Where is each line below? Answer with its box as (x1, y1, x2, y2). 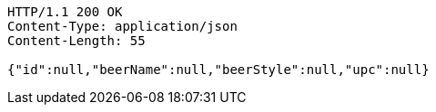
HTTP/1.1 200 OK (7, 5, 123, 19)
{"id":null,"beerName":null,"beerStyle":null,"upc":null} (7, 62, 430, 77)
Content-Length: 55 (7, 33, 146, 48)
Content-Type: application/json (7, 19, 238, 33)
